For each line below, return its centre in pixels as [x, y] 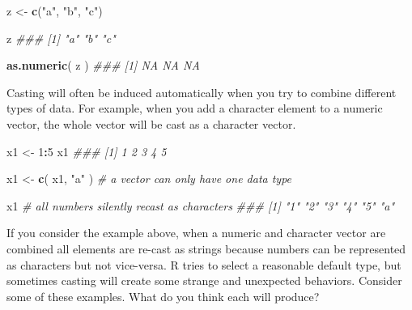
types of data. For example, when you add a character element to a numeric [195, 108]
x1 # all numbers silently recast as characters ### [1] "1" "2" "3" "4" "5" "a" [201, 205]
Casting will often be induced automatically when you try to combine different [202, 92]
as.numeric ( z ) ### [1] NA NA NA [103, 65]
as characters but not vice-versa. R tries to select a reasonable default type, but [204, 264]
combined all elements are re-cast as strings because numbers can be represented [206, 248]
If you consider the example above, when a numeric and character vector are [196, 233]
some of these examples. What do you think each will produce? [163, 296]
